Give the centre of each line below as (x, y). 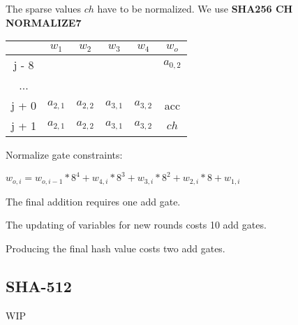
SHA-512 (39, 286)
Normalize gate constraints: (64, 155)
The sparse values (43, 8)
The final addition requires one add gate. (93, 201)
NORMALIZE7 (44, 22)
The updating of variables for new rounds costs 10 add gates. (136, 225)
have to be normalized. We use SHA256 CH (195, 8)
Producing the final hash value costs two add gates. (116, 248)
